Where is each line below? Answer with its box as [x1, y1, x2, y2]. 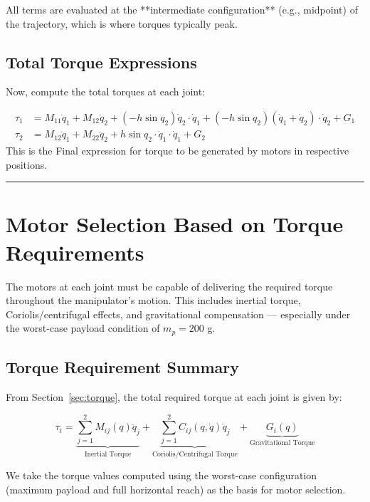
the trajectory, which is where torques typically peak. [6, 16, 238, 31]
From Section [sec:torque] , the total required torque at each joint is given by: [6, 389, 342, 404]
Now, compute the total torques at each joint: [6, 84, 206, 99]
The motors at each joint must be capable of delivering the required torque [6, 278, 333, 293]
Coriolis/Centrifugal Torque [152, 450, 238, 458]
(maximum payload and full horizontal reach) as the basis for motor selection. [6, 481, 346, 496]
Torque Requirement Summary [6, 356, 240, 378]
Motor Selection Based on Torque [6, 209, 344, 239]
